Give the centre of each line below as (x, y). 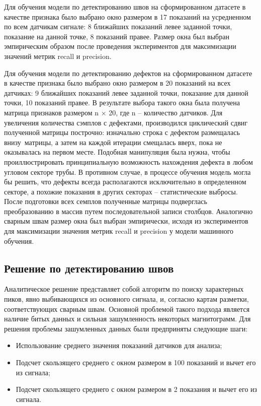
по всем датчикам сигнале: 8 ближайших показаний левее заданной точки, (118, 26)
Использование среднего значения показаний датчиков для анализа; (119, 345)
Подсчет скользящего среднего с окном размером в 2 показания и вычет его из (137, 389)
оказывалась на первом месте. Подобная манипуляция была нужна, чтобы (117, 152)
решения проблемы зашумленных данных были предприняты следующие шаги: (126, 328)
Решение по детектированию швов (89, 268)
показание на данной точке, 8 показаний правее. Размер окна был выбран (117, 36)
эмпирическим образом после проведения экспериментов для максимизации (120, 46)
